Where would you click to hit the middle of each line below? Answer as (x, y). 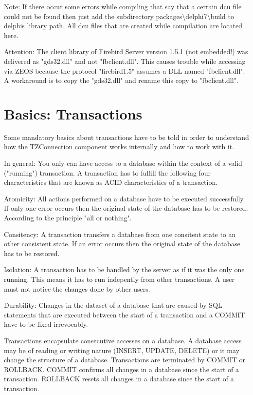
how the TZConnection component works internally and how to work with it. (119, 147)
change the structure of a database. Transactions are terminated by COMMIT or (125, 360)
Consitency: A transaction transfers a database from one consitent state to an (120, 234)
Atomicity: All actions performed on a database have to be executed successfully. (125, 198)
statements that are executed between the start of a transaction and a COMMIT (125, 314)
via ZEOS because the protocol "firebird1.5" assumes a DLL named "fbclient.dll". (125, 70)
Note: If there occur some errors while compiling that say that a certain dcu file (123, 6)
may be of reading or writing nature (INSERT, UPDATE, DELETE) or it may (122, 350)
